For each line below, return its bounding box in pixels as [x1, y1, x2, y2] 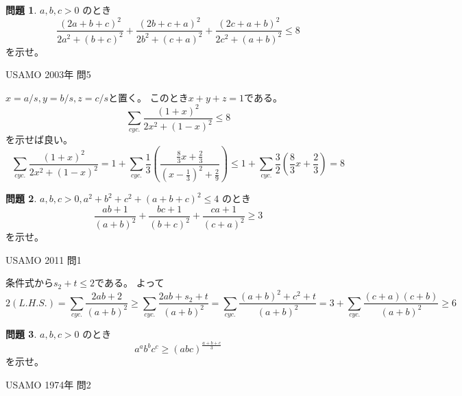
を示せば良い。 [5, 132, 73, 146]
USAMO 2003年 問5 [5, 67, 91, 82]
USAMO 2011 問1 [5, 252, 82, 267]
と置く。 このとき [108, 90, 189, 104]
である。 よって [95, 275, 165, 290]
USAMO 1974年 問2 [5, 378, 91, 392]
